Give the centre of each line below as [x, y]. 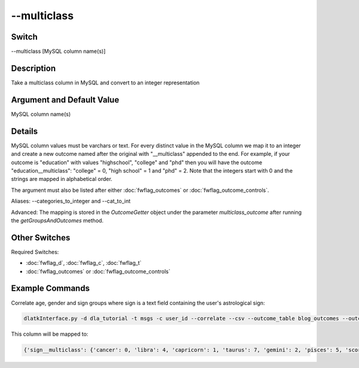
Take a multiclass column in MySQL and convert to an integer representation [105, 82]
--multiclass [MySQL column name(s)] [58, 52]
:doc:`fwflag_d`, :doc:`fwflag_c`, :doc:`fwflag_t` [84, 263]
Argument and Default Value [65, 100]
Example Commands [50, 289]
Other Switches [41, 238]
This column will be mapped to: [50, 334]
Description [34, 68]
